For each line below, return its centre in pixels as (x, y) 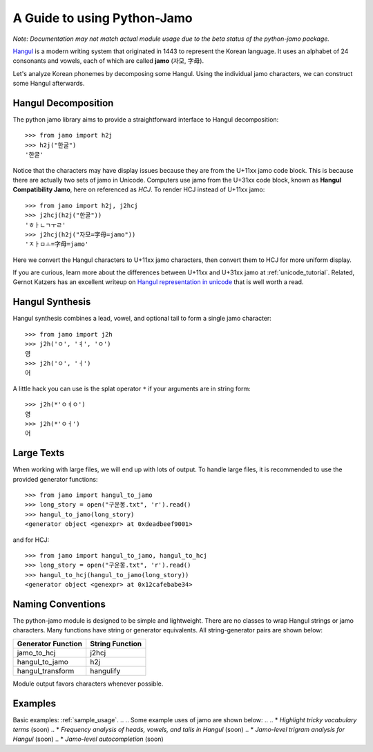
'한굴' (35, 155)
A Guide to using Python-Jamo (103, 18)
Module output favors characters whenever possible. (88, 684)
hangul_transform (46, 670)
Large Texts (39, 453)
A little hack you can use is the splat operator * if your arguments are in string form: (132, 388)
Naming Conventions (59, 604)
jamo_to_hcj (36, 652)
